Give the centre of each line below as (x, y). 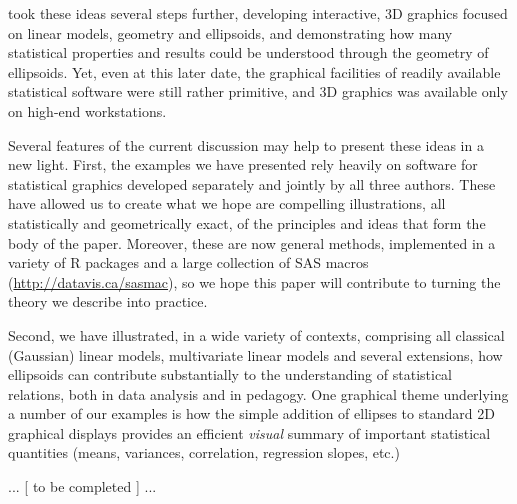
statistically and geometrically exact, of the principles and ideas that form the (247, 222)
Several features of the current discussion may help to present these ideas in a (246, 144)
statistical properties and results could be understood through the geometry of (248, 52)
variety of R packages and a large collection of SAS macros (188, 262)
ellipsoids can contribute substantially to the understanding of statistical (230, 374)
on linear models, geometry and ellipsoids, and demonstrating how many (230, 32)
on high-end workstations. (87, 110)
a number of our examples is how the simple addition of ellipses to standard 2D (251, 413)
